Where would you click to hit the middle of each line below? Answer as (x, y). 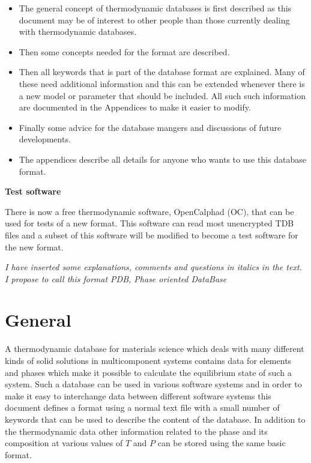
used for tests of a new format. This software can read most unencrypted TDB (149, 223)
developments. (45, 139)
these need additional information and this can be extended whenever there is (162, 83)
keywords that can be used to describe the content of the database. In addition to (155, 419)
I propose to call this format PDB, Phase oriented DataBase (116, 278)
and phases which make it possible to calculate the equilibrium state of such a (148, 372)
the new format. (34, 247)
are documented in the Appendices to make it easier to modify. (135, 107)
